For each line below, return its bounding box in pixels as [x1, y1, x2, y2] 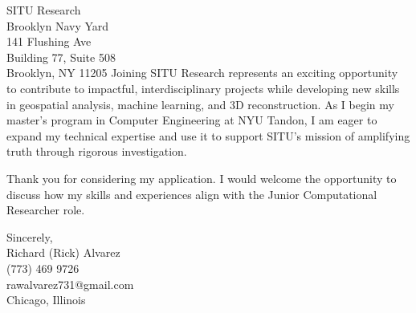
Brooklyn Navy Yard [6, 17, 109, 34]
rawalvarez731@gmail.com [6, 275, 134, 292]
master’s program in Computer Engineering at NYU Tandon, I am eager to [6, 112, 377, 128]
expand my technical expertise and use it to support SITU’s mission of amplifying [6, 127, 410, 144]
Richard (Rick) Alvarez [6, 244, 120, 261]
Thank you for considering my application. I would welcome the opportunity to [6, 169, 397, 186]
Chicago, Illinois [6, 291, 86, 308]
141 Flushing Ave [6, 33, 92, 50]
